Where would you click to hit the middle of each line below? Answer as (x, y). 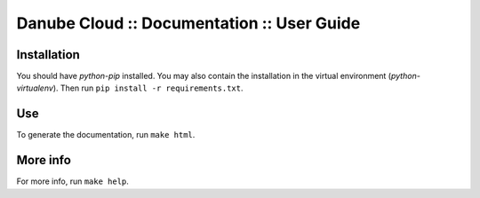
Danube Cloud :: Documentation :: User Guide (188, 23)
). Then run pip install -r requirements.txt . (148, 88)
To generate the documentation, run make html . (106, 135)
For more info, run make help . (72, 181)
